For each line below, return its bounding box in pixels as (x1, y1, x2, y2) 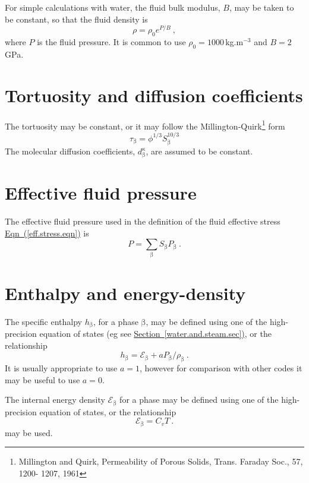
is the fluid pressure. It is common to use (37, 36, 186, 48)
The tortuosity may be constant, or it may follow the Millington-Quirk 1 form (5, 118, 285, 132)
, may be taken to (229, 1, 294, 13)
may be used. (5, 426, 53, 438)
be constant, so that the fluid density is (5, 12, 148, 25)
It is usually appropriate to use (5, 362, 118, 374)
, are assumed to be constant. (146, 145, 253, 157)
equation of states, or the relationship (39, 405, 176, 418)
